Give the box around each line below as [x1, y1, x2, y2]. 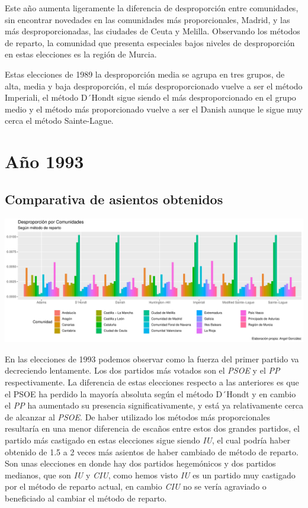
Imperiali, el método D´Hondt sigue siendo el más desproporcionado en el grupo [5, 91, 296, 104]
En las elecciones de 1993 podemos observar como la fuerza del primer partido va [5, 352, 299, 365]
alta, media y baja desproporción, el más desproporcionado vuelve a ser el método [5, 79, 303, 92]
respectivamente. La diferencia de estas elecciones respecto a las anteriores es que [5, 375, 299, 388]
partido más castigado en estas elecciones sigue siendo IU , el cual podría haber [5, 433, 290, 446]
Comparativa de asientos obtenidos [5, 189, 223, 208]
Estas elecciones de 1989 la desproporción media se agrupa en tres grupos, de [5, 67, 285, 80]
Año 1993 [5, 149, 84, 173]
